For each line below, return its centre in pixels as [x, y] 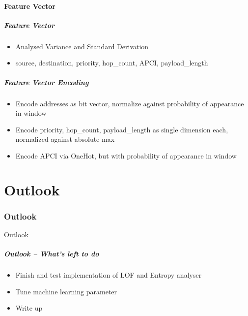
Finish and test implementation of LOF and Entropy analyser [109, 275]
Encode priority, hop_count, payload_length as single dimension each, [122, 129]
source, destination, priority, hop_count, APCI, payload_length [112, 63]
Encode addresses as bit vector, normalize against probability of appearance [130, 103]
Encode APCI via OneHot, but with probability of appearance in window [126, 155]
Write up [29, 308]
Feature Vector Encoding [46, 82]
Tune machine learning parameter [66, 291]
